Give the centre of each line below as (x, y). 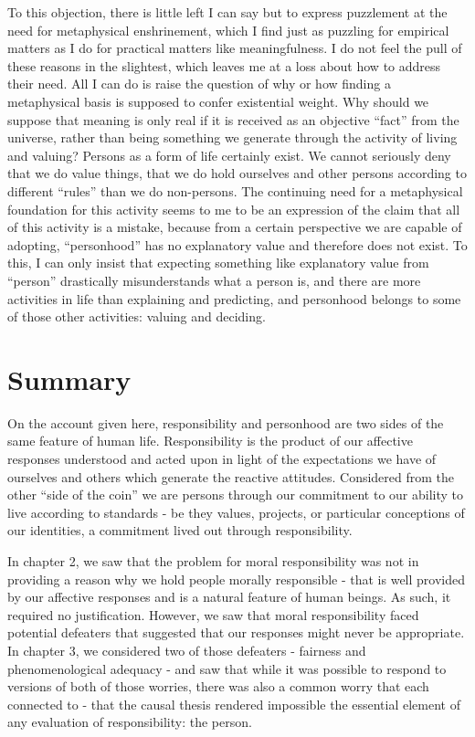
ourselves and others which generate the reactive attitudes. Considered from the (231, 476)
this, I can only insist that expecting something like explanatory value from (218, 263)
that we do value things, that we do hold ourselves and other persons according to (237, 173)
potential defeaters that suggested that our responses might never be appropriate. (236, 632)
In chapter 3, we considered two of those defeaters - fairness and (187, 650)
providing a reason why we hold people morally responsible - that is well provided (237, 579)
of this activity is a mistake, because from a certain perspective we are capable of (235, 227)
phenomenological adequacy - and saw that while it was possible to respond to (227, 668)
